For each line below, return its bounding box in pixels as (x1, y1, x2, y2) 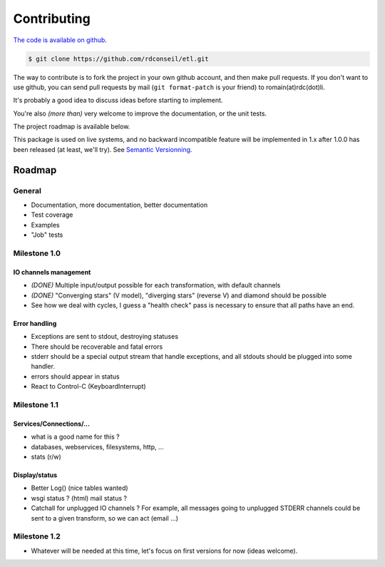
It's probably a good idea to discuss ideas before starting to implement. (13, 96, 223, 105)
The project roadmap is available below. (13, 122, 130, 131)
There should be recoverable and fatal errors (31, 342, 163, 351)
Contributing (13, 11, 91, 26)
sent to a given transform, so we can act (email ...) (31, 514, 178, 522)
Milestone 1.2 (13, 531, 61, 541)
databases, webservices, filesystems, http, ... (31, 442, 164, 451)
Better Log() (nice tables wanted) (31, 484, 128, 492)
